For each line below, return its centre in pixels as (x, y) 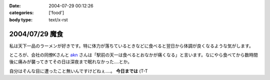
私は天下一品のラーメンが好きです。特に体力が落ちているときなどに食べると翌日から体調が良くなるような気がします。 (131, 46)
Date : (15, 6)
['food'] (56, 13)
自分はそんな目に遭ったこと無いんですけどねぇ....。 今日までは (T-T (78, 71)
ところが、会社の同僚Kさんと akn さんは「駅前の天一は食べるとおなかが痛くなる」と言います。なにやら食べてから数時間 (133, 55)
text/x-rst (58, 19)
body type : (21, 19)
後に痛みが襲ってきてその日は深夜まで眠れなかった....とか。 (71, 62)
